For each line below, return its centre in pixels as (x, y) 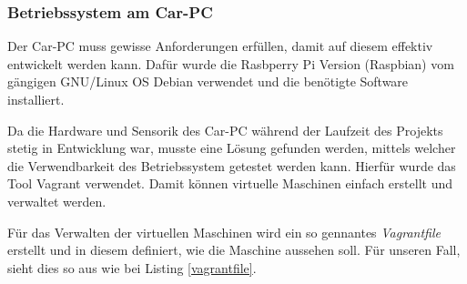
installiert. (36, 99)
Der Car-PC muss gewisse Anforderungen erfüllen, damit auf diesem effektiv (220, 46)
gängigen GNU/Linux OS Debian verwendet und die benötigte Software (208, 81)
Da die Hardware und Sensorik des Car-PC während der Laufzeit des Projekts (225, 130)
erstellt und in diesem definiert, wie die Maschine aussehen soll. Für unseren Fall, (234, 250)
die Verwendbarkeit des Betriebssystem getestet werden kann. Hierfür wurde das (232, 165)
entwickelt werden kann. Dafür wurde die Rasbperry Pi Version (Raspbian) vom (231, 63)
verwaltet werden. (57, 201)
